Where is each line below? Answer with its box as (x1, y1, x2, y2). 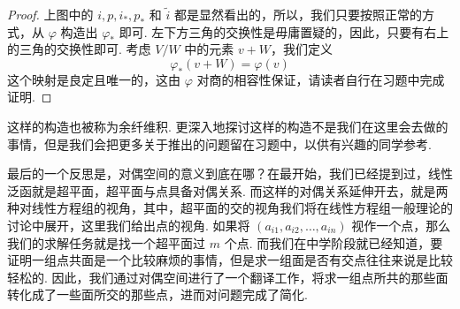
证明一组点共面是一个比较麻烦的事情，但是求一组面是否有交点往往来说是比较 (7, 251, 453, 269)
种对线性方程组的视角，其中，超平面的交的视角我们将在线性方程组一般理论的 (7, 199, 453, 217)
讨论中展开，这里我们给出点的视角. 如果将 (7, 215, 250, 234)
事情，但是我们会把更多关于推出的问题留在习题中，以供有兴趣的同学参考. (7, 134, 432, 153)
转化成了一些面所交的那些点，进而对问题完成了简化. (7, 285, 308, 304)
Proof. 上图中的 (7, 5, 94, 23)
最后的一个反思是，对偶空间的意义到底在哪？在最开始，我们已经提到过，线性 (7, 164, 453, 183)
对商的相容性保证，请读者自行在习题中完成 (196, 70, 445, 88)
